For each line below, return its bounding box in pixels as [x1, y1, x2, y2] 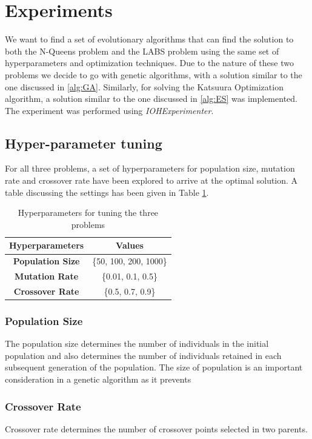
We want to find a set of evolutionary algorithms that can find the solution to [5, 33, 294, 45]
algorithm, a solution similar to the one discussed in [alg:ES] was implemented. [5, 92, 297, 105]
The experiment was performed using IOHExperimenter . [5, 104, 214, 116]
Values [116, 239, 144, 252]
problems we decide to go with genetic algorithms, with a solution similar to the [5, 68, 302, 81]
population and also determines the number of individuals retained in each [5, 349, 282, 361]
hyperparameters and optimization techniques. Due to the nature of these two [5, 56, 294, 69]
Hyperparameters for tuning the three [18, 206, 159, 219]
